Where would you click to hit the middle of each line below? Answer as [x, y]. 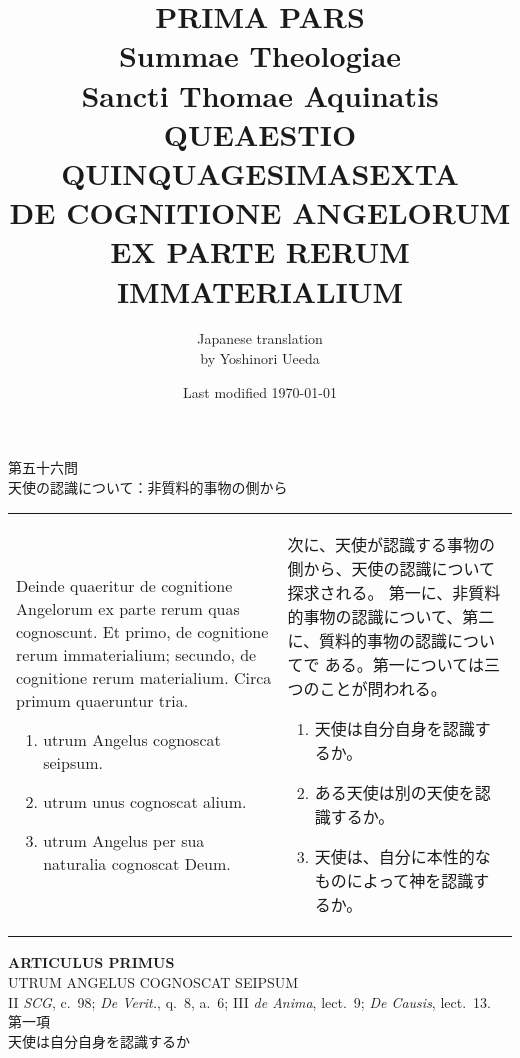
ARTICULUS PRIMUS [91, 962]
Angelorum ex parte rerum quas [128, 608]
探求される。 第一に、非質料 [394, 593]
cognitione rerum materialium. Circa [144, 677]
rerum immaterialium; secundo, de [136, 654]
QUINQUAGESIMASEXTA [260, 172]
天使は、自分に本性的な [402, 857]
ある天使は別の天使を [394, 793]
